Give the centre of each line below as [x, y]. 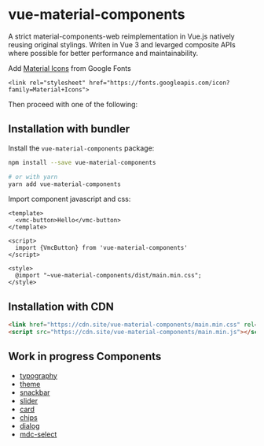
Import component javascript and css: [70, 199]
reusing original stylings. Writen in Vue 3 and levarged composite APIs [122, 44]
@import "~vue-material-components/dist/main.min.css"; [108, 276]
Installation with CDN [61, 306]
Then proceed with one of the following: [73, 104]
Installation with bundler [69, 129]
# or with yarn [33, 177]
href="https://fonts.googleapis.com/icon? [159, 83]
